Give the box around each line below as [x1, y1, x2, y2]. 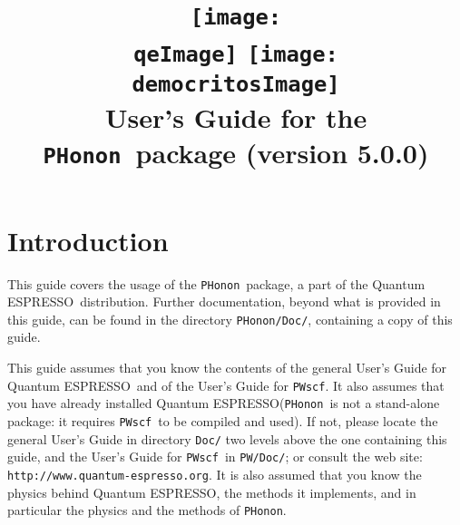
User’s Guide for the [104, 99, 367, 136]
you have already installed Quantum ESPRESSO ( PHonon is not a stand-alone [7, 394, 440, 413]
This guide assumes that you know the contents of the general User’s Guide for [7, 358, 447, 377]
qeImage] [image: [133, 41, 338, 67]
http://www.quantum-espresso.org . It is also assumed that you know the [7, 464, 422, 483]
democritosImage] [132, 71, 340, 97]
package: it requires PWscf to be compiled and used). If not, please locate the [7, 411, 438, 430]
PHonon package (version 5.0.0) [43, 134, 429, 171]
